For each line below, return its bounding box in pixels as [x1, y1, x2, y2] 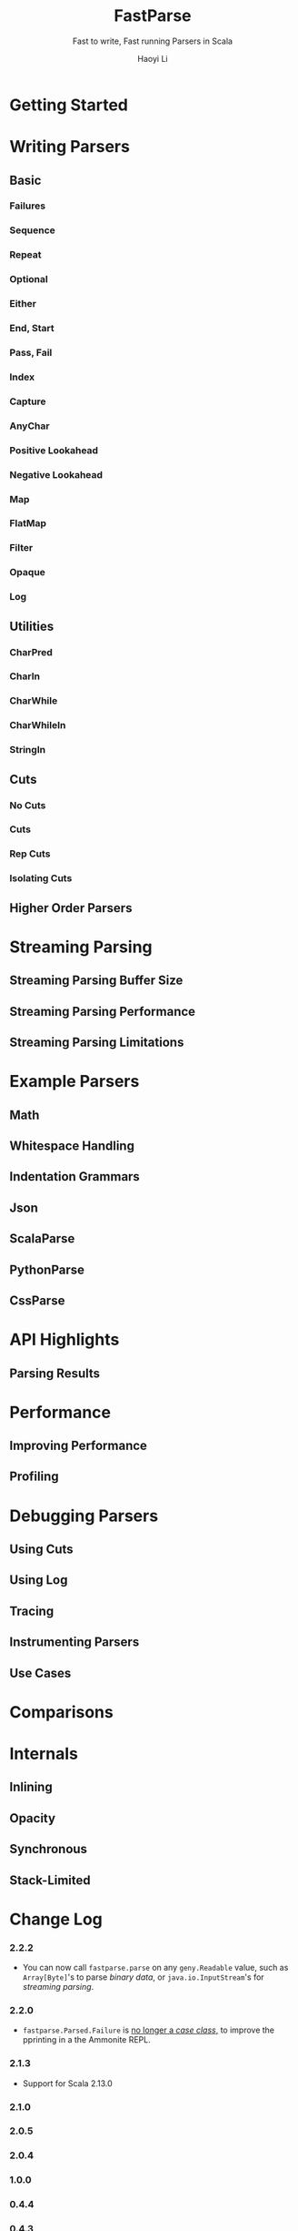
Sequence [9, 224, 56, 237]
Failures [9, 199, 46, 212]
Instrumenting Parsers [9, 1635, 140, 1650]
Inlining [9, 1780, 53, 1795]
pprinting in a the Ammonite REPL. [22, 2034, 152, 2045]
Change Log [9, 1909, 103, 1930]
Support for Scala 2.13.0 [22, 2077, 114, 2089]
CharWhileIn [9, 719, 66, 732]
